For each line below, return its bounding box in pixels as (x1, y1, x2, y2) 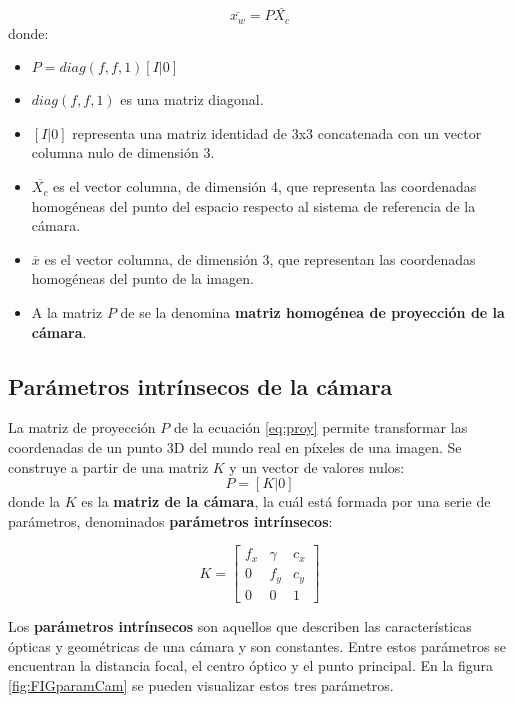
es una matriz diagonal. (120, 89, 264, 110)
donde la (8, 491, 61, 512)
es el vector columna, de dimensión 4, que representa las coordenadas (53, 176, 477, 197)
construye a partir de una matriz (8, 456, 209, 477)
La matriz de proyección (8, 417, 156, 438)
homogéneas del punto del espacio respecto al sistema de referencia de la (31, 195, 476, 216)
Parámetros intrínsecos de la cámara (8, 370, 393, 401)
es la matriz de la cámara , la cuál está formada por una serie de (81, 491, 491, 512)
